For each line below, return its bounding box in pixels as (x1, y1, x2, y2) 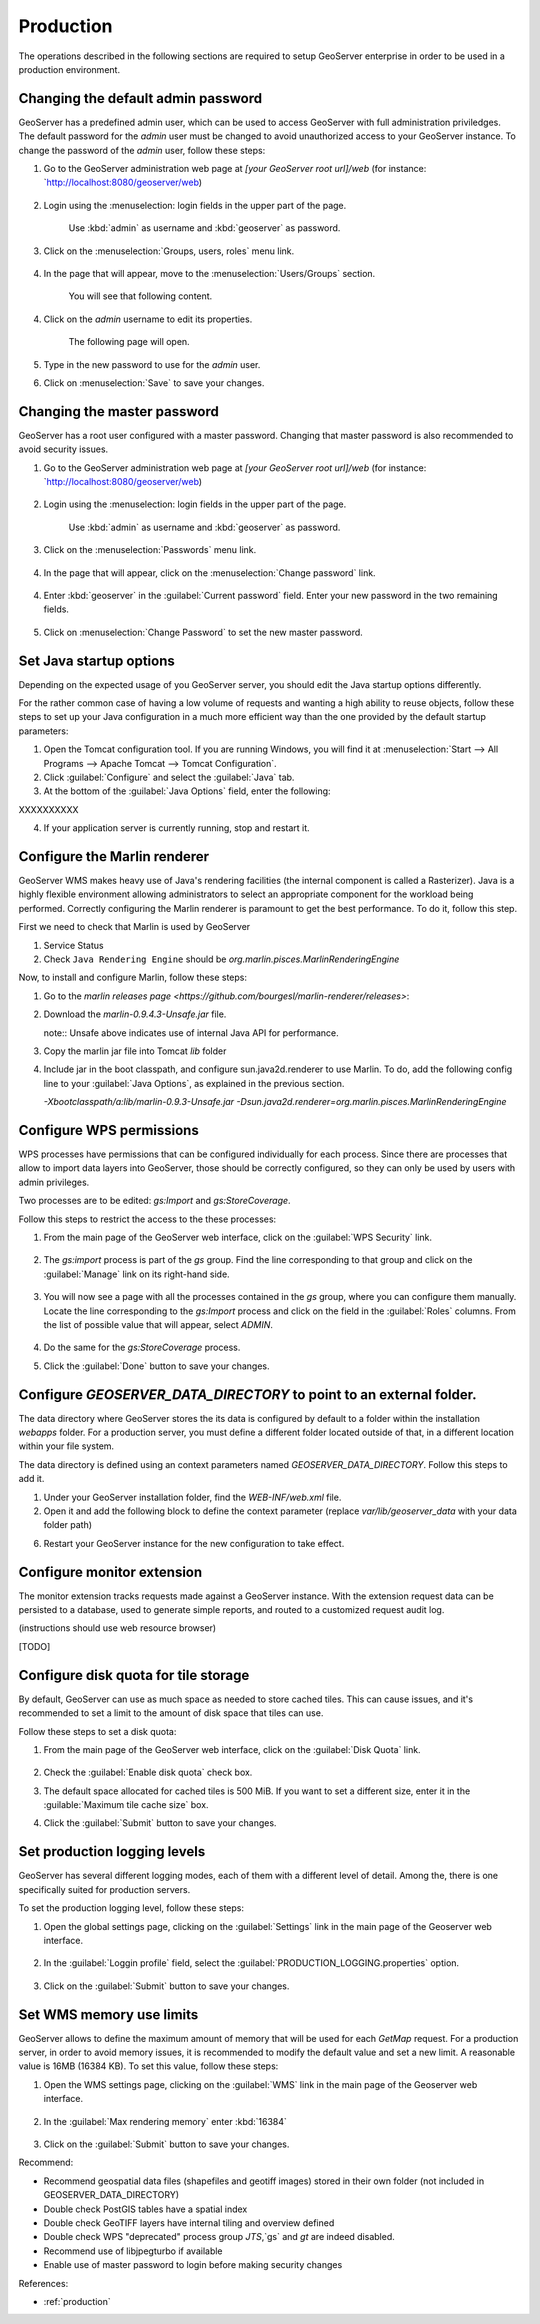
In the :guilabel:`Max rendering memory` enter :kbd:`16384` (43, 2115, 287, 2127)
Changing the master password (18, 403, 219, 420)
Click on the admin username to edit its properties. (43, 313, 253, 325)
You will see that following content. (68, 290, 213, 302)
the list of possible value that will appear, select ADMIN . (43, 1318, 274, 1330)
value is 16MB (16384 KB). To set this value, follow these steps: (18, 2060, 279, 2072)
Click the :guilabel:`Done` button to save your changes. (43, 1360, 270, 1372)
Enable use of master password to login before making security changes (43, 2259, 343, 2271)
